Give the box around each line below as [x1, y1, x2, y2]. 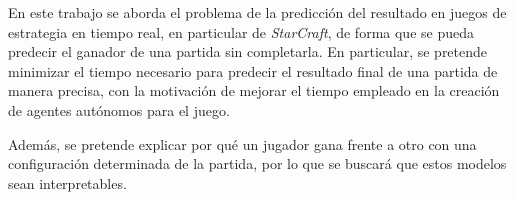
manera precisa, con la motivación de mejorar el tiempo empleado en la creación [8, 80, 500, 101]
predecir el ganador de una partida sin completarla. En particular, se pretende [8, 41, 488, 62]
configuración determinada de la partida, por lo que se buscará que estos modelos [8, 153, 507, 174]
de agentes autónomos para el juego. [8, 99, 230, 120]
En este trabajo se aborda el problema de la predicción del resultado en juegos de [8, 2, 507, 22]
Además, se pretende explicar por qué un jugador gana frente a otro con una [8, 133, 477, 154]
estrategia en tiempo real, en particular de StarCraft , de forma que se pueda [8, 21, 474, 42]
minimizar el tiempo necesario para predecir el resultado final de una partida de [8, 60, 498, 81]
